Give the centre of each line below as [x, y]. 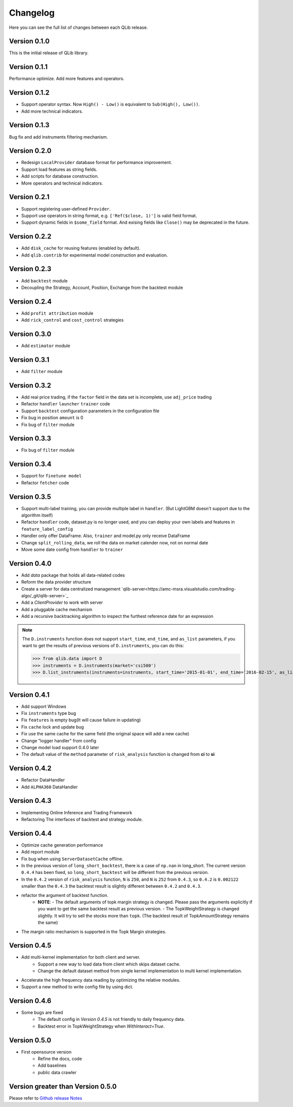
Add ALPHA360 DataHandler [50, 787]
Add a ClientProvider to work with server [62, 603]
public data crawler [57, 1072]
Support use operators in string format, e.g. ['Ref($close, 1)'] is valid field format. [109, 215]
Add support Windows [44, 706]
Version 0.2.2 [30, 237]
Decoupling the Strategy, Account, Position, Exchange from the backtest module [102, 287]
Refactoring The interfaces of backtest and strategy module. [82, 819]
